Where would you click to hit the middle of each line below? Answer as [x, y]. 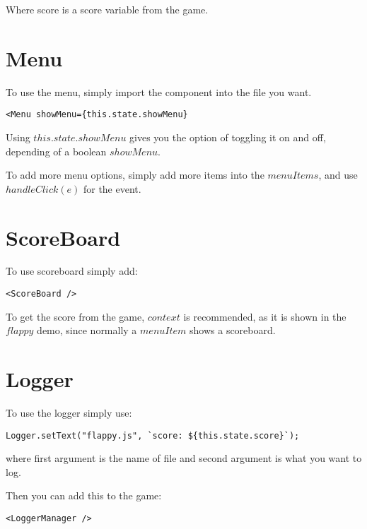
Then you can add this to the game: [84, 495]
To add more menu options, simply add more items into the [135, 175]
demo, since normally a [87, 330]
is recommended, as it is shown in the [265, 316]
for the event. [112, 188]
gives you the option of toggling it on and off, [228, 137]
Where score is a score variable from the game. [107, 9]
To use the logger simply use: [69, 413]
